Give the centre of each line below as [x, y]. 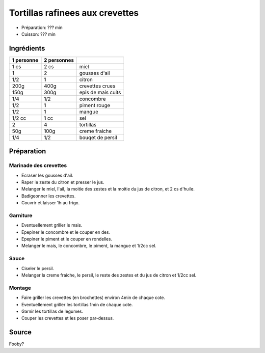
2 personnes [59, 60]
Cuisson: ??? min [39, 34]
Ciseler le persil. [38, 268]
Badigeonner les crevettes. [49, 196]
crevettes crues [97, 86]
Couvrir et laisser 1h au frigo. [51, 203]
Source [20, 332]
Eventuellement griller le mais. [52, 225]
